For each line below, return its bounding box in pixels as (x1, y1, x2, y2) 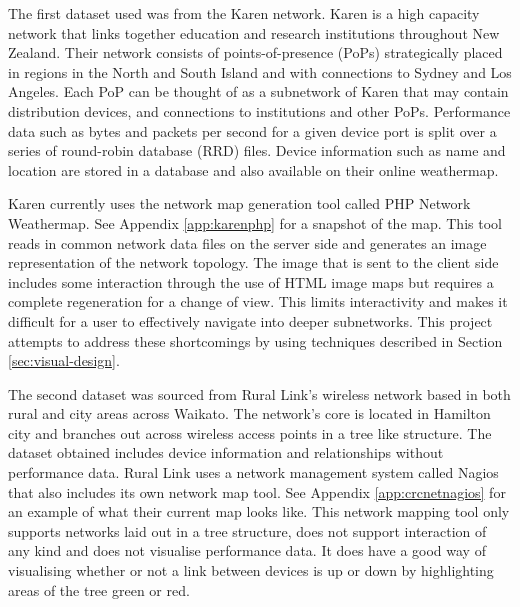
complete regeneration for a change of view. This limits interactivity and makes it (8, 291, 508, 312)
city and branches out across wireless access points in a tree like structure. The (8, 422, 492, 443)
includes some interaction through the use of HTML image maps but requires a (8, 271, 494, 292)
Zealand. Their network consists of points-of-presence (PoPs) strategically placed (8, 42, 503, 63)
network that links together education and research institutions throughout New (8, 22, 500, 43)
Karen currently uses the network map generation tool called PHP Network (8, 193, 471, 214)
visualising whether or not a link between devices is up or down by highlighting (8, 560, 494, 581)
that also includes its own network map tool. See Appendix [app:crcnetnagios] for (8, 481, 506, 502)
